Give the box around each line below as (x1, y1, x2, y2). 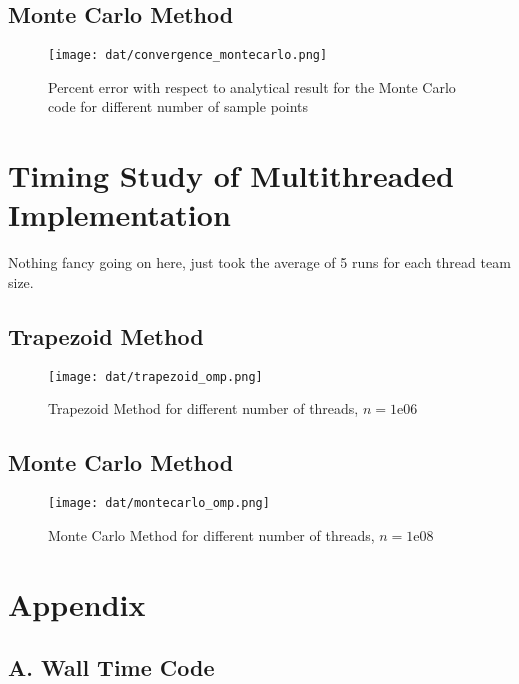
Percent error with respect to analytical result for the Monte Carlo (48, 76, 456, 97)
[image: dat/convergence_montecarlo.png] (48, 48, 328, 63)
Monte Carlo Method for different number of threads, (48, 524, 375, 545)
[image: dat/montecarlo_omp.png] (48, 496, 270, 511)
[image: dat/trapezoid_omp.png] (48, 369, 263, 384)
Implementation (8, 194, 231, 235)
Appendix (8, 583, 146, 624)
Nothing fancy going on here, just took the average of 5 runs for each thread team (8, 252, 511, 273)
